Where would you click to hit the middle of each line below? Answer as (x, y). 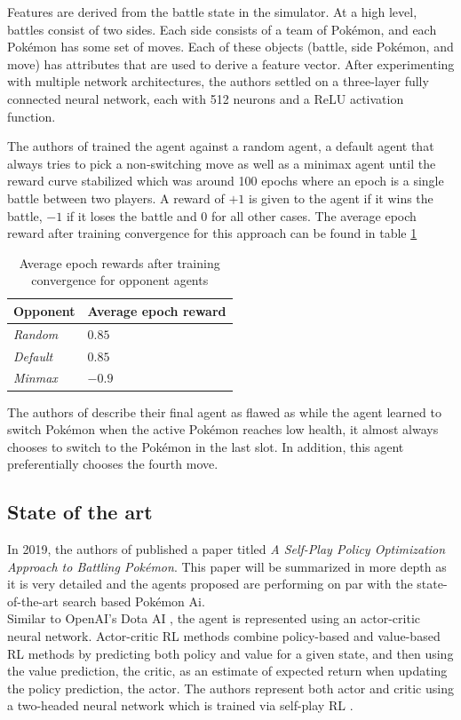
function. (32, 116)
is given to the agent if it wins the (341, 198)
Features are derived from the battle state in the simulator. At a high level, (212, 12)
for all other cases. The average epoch (314, 215)
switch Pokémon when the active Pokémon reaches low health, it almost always (223, 429)
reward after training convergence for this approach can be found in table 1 (212, 233)
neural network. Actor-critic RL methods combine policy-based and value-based (224, 636)
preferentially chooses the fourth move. (113, 464)
